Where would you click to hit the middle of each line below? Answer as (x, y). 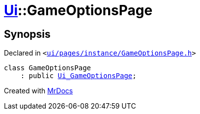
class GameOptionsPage (48, 68)
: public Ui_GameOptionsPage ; (78, 76)
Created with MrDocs (39, 91)
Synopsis (27, 34)
